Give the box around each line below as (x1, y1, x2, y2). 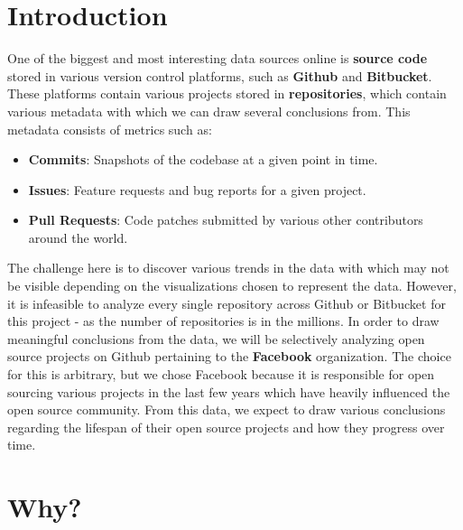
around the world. (28, 228, 128, 246)
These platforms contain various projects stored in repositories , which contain (7, 84, 447, 103)
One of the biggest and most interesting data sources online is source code (7, 49, 428, 68)
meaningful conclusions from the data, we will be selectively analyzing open (7, 329, 425, 348)
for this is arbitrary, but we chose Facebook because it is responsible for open (7, 365, 435, 384)
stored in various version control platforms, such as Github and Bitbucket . (7, 66, 432, 85)
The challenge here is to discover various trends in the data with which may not (7, 258, 449, 277)
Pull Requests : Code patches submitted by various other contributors (28, 210, 423, 229)
